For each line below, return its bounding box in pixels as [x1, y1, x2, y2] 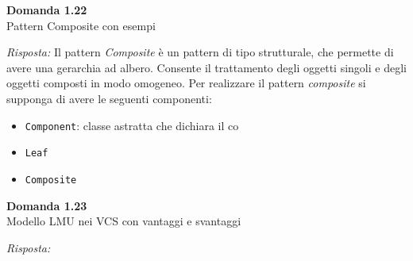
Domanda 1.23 [6, 197, 87, 213]
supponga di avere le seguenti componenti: [6, 90, 212, 106]
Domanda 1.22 [6, 2, 87, 17]
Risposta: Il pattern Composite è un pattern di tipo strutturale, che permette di [6, 44, 394, 60]
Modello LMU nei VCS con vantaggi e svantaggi [6, 213, 241, 229]
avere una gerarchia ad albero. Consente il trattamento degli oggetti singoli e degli [6, 59, 407, 75]
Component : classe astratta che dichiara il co [25, 117, 239, 133]
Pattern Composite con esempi [6, 17, 156, 33]
